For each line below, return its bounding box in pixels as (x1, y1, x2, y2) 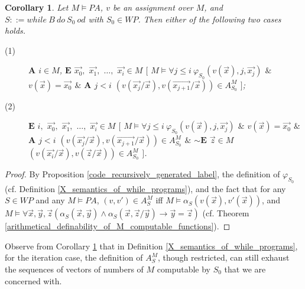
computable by (157, 262, 211, 275)
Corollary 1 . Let (5, 1, 69, 13)
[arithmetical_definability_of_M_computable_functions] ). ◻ (5, 220, 231, 232)
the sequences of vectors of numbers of (5, 262, 144, 275)
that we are (224, 262, 266, 275)
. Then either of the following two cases (138, 12, 281, 25)
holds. (5, 24, 26, 37)
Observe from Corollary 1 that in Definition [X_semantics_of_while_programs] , (5, 239, 298, 252)
